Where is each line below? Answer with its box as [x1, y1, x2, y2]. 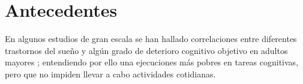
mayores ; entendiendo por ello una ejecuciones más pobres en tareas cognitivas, [5, 56, 299, 68]
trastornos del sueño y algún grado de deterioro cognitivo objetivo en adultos [5, 44, 288, 56]
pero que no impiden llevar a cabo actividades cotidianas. [5, 67, 216, 80]
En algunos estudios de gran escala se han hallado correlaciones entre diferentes [5, 32, 297, 45]
